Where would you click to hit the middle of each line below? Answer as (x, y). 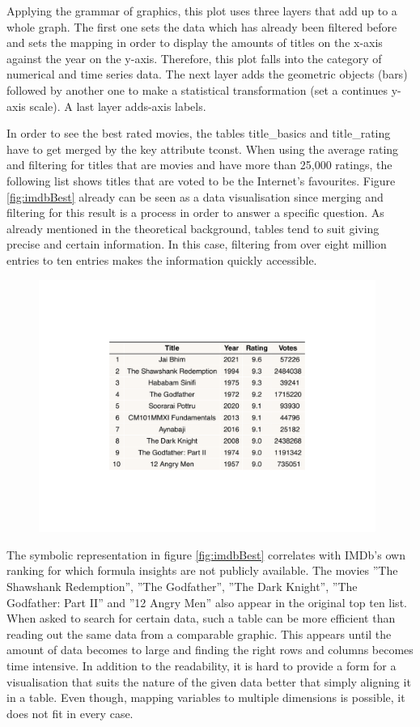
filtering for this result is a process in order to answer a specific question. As (195, 213)
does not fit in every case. (70, 713)
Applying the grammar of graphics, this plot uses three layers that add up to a (202, 11)
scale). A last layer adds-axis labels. (118, 106)
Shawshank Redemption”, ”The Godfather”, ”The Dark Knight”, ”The (182, 587)
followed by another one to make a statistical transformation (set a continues (197, 89)
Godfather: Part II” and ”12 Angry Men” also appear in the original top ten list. (207, 602)
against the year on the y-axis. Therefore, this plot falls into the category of (194, 58)
